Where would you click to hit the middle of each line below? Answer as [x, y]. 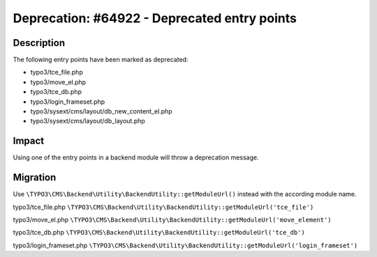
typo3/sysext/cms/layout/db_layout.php [88, 121]
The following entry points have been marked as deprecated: [101, 60]
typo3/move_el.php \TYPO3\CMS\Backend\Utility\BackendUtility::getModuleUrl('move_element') [172, 220]
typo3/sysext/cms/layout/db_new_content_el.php [101, 111]
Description [39, 43]
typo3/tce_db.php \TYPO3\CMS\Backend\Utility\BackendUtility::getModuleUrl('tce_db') [159, 233]
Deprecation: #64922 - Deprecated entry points [155, 18]
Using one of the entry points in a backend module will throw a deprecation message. [136, 157]
